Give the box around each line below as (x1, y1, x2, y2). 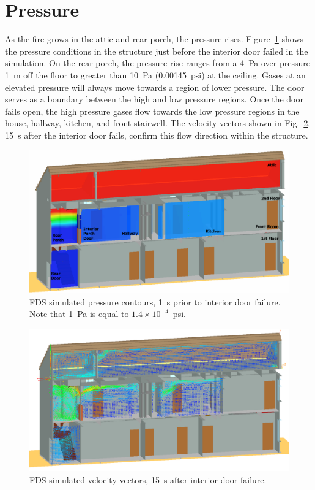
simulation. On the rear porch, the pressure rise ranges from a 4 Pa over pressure (5, 56, 310, 69)
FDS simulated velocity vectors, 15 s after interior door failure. (29, 473, 267, 486)
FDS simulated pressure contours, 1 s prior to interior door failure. (29, 295, 281, 308)
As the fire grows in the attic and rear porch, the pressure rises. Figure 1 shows (5, 33, 304, 45)
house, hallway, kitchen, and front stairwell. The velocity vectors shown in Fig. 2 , (5, 117, 311, 129)
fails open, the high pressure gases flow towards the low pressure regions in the (5, 104, 300, 117)
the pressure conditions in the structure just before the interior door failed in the (5, 44, 308, 57)
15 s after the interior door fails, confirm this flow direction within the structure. (5, 128, 308, 141)
